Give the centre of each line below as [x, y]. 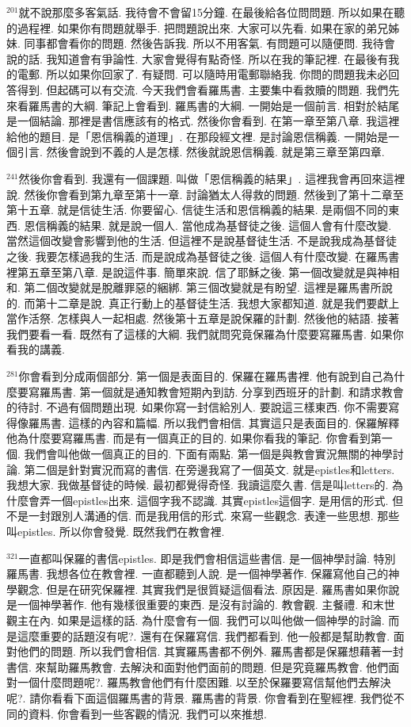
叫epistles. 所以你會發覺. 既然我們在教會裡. [116, 531]
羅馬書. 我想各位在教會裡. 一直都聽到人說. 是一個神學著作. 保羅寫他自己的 [198, 574]
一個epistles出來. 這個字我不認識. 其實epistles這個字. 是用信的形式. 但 [227, 500]
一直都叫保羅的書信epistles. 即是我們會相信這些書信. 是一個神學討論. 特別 [207, 558]
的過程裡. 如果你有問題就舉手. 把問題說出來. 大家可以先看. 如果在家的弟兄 [198, 27]
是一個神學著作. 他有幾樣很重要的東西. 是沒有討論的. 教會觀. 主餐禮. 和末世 [201, 605]
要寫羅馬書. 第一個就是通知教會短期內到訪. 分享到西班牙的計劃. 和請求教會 [210, 391]
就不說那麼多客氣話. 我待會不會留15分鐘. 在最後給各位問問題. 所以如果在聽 [212, 12]
